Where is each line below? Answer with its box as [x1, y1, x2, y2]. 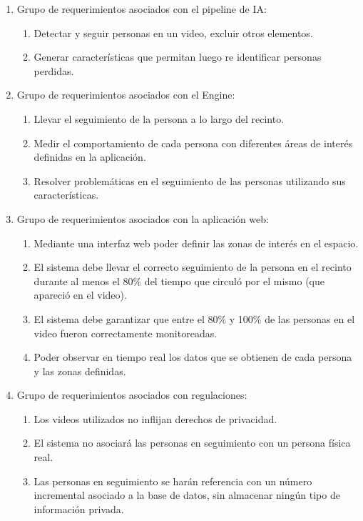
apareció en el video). [34, 287, 127, 302]
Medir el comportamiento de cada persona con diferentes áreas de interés [34, 135, 353, 150]
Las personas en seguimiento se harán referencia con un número [34, 473, 312, 488]
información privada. [34, 501, 124, 516]
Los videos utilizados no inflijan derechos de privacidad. [34, 411, 277, 426]
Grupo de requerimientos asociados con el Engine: [16, 87, 235, 102]
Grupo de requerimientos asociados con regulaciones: [16, 387, 247, 402]
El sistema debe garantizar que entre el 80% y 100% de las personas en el [34, 311, 355, 326]
